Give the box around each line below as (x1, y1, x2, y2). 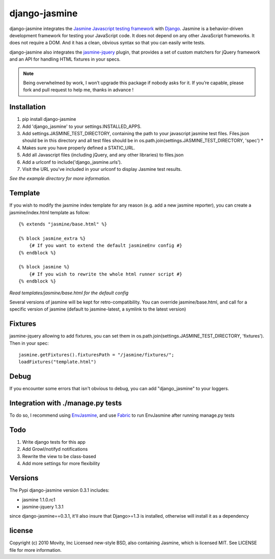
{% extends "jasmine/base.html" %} (18, 221, 107, 227)
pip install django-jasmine (22, 116, 76, 122)
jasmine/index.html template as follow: (9, 209, 90, 215)
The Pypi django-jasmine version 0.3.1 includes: (9, 487, 109, 493)
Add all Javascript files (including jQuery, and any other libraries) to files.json (22, 152, 184, 158)
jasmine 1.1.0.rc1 (22, 496, 56, 502)
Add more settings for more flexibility (22, 461, 100, 467)
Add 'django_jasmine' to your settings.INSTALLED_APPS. (22, 123, 142, 130)
